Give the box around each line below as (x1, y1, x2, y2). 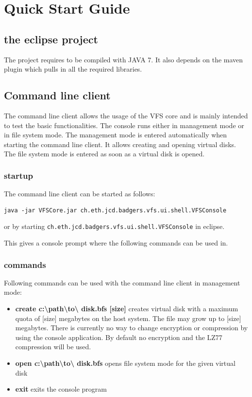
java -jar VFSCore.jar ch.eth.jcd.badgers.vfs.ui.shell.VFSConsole (4, 207, 227, 214)
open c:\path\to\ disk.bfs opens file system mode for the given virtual (15, 358, 235, 368)
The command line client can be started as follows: (4, 189, 155, 199)
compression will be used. (15, 341, 91, 352)
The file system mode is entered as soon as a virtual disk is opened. (4, 149, 205, 159)
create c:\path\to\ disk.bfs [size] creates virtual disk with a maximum (15, 303, 238, 313)
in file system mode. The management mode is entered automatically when (4, 130, 227, 140)
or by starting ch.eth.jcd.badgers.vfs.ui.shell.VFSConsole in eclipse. (4, 221, 225, 231)
